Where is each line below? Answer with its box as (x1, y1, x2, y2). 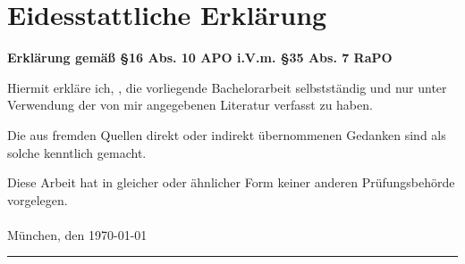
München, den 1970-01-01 (7, 225, 148, 243)
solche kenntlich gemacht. (7, 143, 147, 161)
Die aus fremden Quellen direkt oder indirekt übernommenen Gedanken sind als (7, 125, 446, 144)
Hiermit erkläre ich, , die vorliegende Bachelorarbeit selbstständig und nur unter (7, 78, 447, 96)
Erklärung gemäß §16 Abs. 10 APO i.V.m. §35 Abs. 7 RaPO (7, 48, 393, 67)
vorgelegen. (7, 190, 68, 209)
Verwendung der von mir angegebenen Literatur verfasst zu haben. (7, 95, 373, 114)
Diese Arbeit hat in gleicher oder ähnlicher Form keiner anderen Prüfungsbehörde (7, 173, 455, 192)
